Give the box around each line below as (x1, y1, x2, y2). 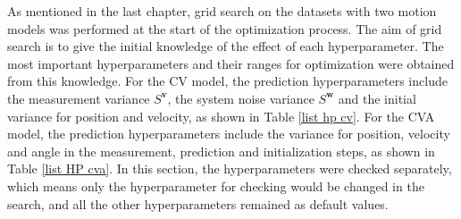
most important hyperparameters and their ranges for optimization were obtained (7, 54, 455, 72)
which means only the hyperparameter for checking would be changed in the (7, 176, 424, 195)
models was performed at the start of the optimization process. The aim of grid (7, 19, 442, 38)
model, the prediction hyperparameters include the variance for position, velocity (7, 124, 450, 143)
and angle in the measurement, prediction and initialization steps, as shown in (7, 141, 435, 160)
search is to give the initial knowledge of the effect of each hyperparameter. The (7, 37, 444, 55)
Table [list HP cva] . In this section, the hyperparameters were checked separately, (7, 159, 452, 178)
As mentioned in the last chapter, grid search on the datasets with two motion (7, 2, 437, 20)
